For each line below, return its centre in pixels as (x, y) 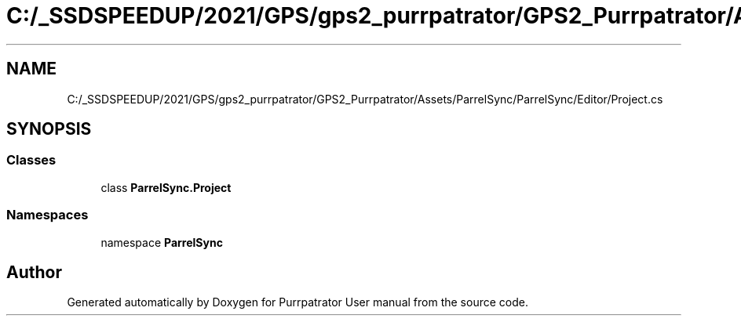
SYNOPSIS (49, 129)
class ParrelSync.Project (166, 187)
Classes (31, 160)
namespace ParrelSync (162, 242)
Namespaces (47, 215)
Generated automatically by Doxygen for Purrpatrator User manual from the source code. (297, 302)
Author (34, 272)
